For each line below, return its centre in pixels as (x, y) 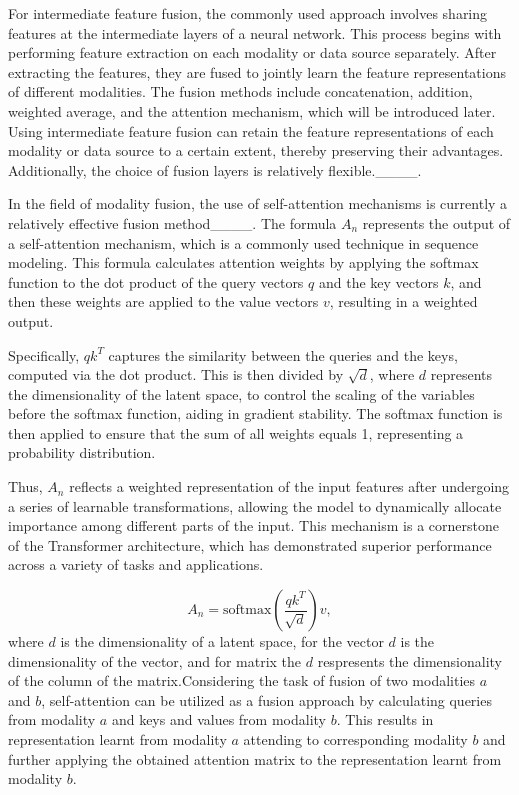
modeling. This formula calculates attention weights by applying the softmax (243, 262)
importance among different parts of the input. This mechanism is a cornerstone (253, 525)
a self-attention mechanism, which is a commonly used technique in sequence (243, 242)
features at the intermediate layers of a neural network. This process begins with (255, 32)
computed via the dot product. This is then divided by (176, 374)
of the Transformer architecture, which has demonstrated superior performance (250, 544)
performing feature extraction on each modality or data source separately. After (252, 52)
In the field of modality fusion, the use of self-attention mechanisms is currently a (258, 203)
